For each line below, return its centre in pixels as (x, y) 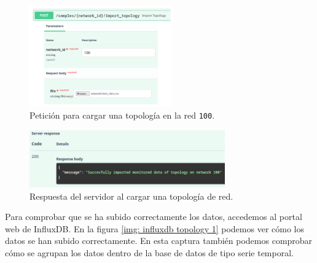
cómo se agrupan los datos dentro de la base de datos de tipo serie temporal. (149, 252)
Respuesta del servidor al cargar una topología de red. (131, 196)
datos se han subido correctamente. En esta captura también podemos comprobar (159, 241)
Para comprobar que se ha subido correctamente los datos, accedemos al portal (154, 217)
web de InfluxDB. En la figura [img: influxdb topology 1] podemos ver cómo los (155, 228)
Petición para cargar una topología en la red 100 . (122, 115)
